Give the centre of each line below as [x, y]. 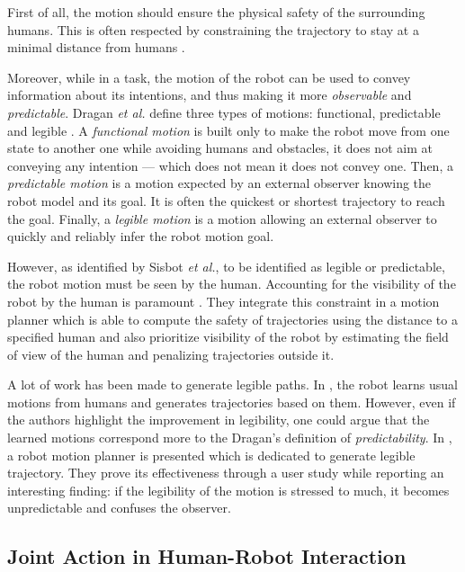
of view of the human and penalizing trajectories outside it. [171, 354]
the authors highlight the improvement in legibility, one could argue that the [219, 420]
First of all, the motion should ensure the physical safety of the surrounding [216, 12]
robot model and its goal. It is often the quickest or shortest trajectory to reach [226, 200]
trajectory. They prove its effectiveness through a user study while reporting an [226, 473]
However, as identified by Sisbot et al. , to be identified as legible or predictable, [226, 266]
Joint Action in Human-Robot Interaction [207, 556]
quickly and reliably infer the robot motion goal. [141, 236]
